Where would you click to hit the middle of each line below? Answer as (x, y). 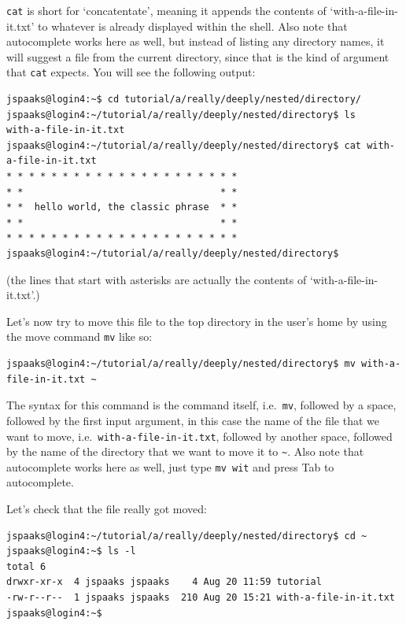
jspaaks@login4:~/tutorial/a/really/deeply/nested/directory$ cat (184, 145)
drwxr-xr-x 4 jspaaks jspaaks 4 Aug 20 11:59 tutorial (164, 582)
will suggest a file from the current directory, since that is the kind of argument (198, 56)
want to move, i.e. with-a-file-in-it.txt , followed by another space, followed (199, 436)
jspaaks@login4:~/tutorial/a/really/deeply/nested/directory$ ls (181, 115)
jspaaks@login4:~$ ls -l (71, 551)
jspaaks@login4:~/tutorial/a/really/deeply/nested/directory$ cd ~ (187, 536)
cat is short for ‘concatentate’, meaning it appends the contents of (166, 10)
